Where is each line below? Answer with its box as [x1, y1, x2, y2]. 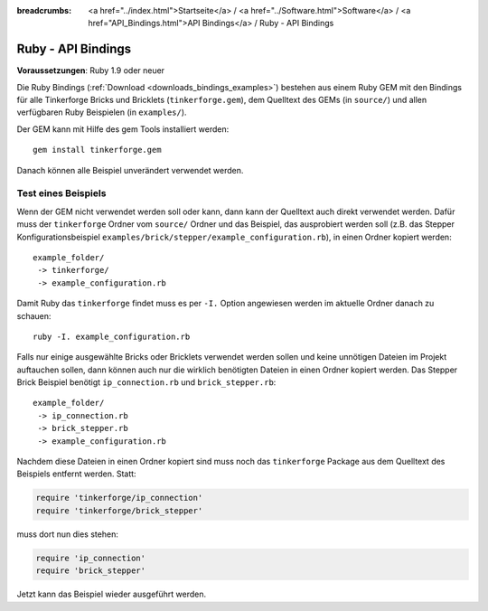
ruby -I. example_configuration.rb [33, 331, 191, 342]
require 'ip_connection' [35, 552, 146, 563]
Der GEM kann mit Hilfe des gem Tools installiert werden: [16, 123, 230, 135]
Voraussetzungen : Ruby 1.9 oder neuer [16, 65, 165, 76]
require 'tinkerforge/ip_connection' [35, 493, 203, 503]
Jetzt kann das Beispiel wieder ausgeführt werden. [16, 588, 207, 600]
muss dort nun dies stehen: [16, 529, 119, 540]
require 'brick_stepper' [35, 566, 146, 576]
